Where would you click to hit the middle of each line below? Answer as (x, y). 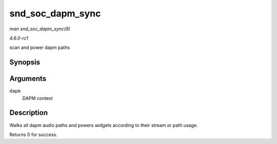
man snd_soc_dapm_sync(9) (40, 29)
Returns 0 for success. (33, 134)
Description (29, 113)
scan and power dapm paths (40, 48)
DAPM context (38, 98)
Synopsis (25, 62)
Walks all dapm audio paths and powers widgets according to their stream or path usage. (104, 125)
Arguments (28, 79)
